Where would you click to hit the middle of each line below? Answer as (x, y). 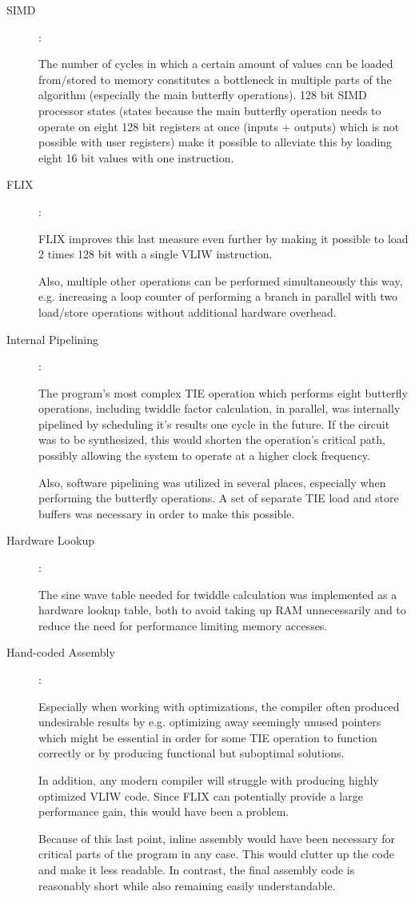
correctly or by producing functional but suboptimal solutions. (192, 753)
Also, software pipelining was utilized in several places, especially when (212, 482)
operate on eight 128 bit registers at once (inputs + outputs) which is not (219, 126)
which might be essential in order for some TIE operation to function (208, 737)
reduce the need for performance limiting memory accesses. (183, 625)
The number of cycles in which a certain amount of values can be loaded (216, 64)
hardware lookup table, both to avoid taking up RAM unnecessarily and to (222, 610)
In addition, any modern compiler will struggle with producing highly (209, 779)
